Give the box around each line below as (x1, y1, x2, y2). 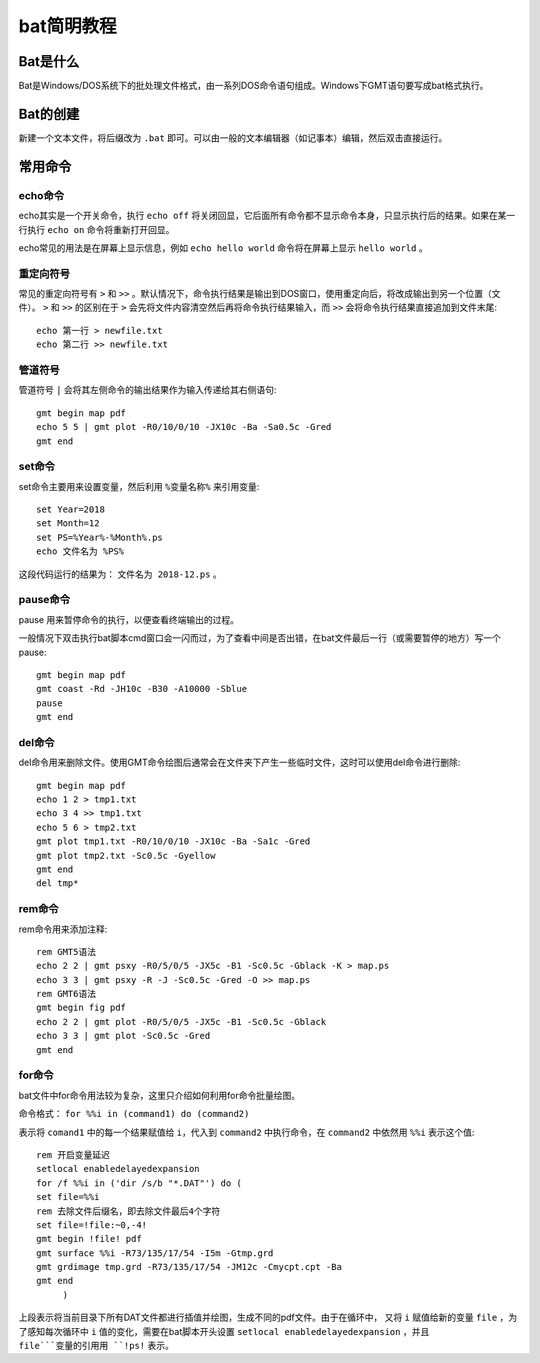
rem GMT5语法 (36, 946, 97, 957)
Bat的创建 (18, 105, 80, 122)
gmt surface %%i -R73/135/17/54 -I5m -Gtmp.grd (36, 1247, 274, 1259)
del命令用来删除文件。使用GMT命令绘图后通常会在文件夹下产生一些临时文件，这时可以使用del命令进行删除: (18, 756, 461, 769)
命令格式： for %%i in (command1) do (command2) (18, 1108, 250, 1120)
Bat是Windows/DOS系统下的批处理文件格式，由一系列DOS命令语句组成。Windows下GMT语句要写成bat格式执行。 (18, 80, 489, 92)
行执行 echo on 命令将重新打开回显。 (18, 223, 175, 235)
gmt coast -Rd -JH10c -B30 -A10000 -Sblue (36, 683, 248, 695)
